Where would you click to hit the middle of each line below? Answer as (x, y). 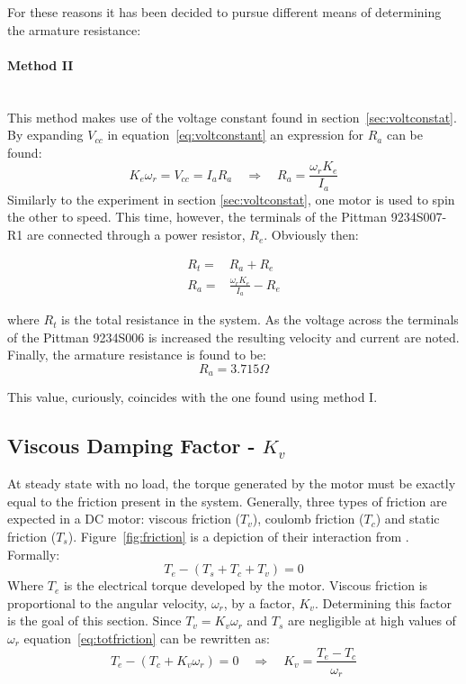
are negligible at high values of (372, 620)
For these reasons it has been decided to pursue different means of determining (224, 12)
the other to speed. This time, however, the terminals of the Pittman (197, 217)
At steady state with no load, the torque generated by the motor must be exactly (232, 483)
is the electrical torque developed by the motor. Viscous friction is (246, 585)
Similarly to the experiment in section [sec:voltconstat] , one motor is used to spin (231, 199)
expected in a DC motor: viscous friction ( (124, 519)
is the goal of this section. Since (94, 620)
